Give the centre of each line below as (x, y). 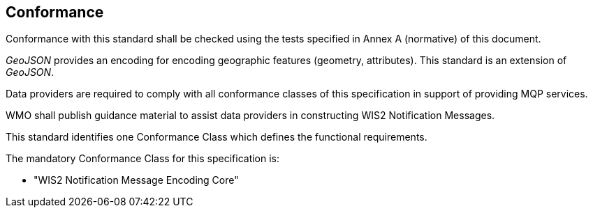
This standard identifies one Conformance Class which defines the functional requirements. (217, 137)
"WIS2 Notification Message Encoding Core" (136, 180)
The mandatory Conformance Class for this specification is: (143, 159)
